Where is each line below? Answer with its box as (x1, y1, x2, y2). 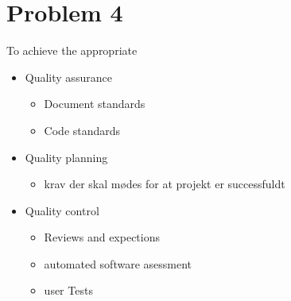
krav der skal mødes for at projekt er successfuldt (44, 176, 285, 192)
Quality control (25, 202, 99, 218)
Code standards (44, 122, 121, 138)
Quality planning (25, 149, 108, 165)
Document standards (44, 95, 145, 112)
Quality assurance (25, 68, 112, 85)
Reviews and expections (44, 229, 160, 245)
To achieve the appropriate (6, 42, 138, 59)
